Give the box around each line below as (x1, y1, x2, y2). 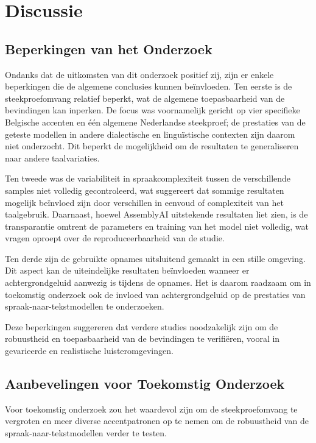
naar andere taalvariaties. (5, 151, 100, 164)
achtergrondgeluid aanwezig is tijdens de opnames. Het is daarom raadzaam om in (5, 276, 311, 289)
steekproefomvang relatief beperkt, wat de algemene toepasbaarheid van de (5, 91, 285, 104)
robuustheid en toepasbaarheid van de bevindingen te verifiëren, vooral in (5, 332, 280, 345)
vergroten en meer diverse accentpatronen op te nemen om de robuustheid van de (5, 414, 309, 427)
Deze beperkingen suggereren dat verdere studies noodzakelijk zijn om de (5, 320, 278, 333)
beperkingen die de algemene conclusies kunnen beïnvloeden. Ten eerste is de (5, 80, 292, 93)
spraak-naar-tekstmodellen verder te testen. (5, 427, 167, 439)
